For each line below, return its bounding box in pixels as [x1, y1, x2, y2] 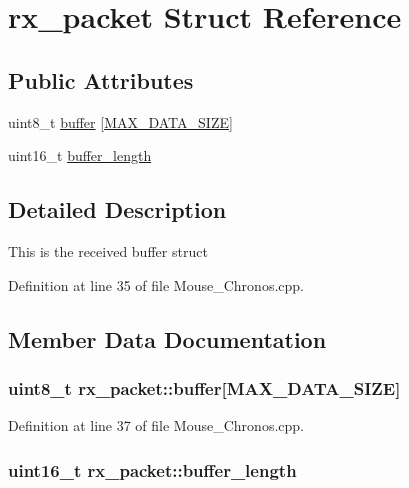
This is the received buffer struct [8, 240, 208, 261]
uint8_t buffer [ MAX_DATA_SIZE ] [8, 111, 233, 132]
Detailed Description [8, 194, 227, 225]
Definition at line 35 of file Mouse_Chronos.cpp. [8, 274, 304, 295]
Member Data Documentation [8, 323, 327, 354]
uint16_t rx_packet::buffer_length [8, 457, 297, 482]
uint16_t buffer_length [8, 145, 152, 166]
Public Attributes [8, 64, 194, 95]
